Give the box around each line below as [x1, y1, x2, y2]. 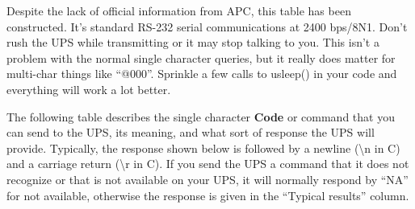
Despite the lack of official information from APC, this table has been [6, 2, 351, 18]
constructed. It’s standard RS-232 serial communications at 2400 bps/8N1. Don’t [6, 18, 408, 35]
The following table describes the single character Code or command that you [6, 108, 395, 125]
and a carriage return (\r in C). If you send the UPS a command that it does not [6, 155, 409, 172]
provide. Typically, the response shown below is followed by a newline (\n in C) [6, 139, 400, 156]
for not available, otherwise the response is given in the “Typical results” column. [6, 186, 409, 203]
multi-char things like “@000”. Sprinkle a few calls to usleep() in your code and [6, 65, 397, 82]
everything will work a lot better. [6, 80, 171, 97]
